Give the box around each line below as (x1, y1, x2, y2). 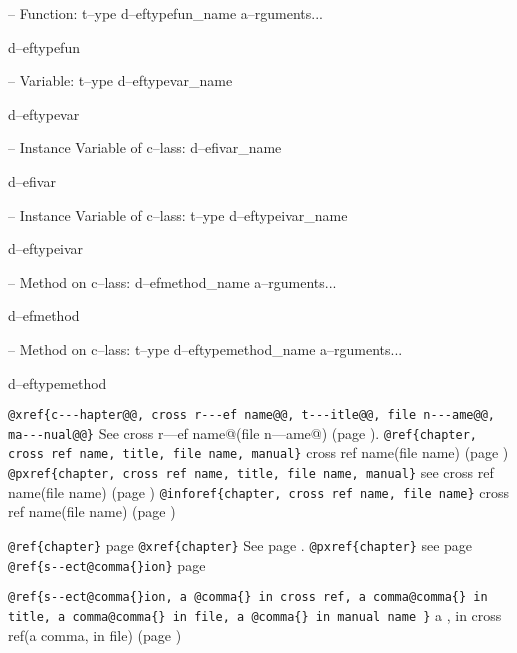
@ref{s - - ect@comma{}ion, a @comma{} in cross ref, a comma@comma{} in (8, 590, 488, 605)
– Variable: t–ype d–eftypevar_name (8, 70, 233, 91)
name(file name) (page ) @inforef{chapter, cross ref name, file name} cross (8, 481, 510, 502)
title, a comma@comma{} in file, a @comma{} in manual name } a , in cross (8, 604, 502, 625)
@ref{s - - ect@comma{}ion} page (8, 554, 206, 575)
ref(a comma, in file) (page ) (8, 624, 182, 645)
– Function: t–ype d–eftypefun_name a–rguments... (8, 3, 323, 23)
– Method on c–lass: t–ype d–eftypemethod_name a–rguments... (8, 338, 403, 359)
